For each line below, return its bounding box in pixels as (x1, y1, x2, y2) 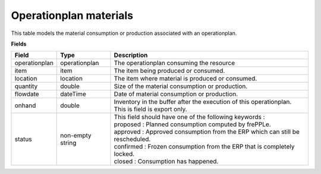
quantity (14, 82, 38, 91)
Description (114, 51, 148, 59)
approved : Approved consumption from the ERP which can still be (114, 128, 300, 136)
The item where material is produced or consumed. (114, 75, 257, 83)
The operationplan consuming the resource (114, 59, 235, 67)
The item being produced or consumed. (114, 67, 225, 75)
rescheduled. (114, 135, 151, 143)
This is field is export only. (114, 105, 187, 114)
